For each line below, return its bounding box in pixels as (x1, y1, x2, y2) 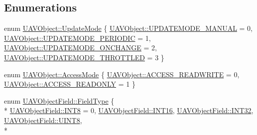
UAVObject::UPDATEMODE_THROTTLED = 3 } (4, 52, 164, 62)
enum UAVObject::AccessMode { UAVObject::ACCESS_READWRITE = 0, (4, 69, 240, 79)
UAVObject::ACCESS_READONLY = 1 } (4, 79, 135, 89)
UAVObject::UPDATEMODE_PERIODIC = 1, (4, 32, 151, 43)
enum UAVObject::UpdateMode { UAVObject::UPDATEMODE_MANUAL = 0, (4, 23, 253, 33)
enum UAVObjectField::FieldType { (4, 95, 115, 106)
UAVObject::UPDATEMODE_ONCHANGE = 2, (4, 42, 157, 53)
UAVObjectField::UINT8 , (4, 115, 82, 125)
